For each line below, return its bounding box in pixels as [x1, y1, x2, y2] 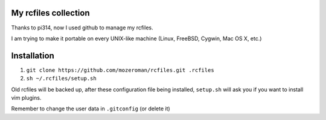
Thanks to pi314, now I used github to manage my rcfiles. [11, 24, 153, 31]
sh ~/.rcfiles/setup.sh [26, 75, 97, 82]
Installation [11, 50, 54, 61]
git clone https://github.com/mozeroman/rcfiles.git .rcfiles [26, 67, 214, 73]
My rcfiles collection [11, 8, 90, 18]
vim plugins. [11, 94, 42, 101]
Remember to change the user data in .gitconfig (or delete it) [11, 105, 170, 112]
